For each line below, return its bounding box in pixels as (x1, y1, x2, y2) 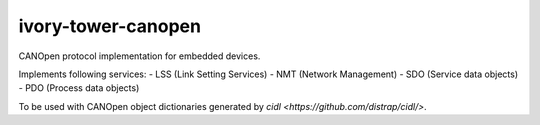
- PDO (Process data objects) (18, 82, 140, 94)
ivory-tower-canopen (18, 15, 202, 37)
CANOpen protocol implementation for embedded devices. (18, 50, 261, 62)
